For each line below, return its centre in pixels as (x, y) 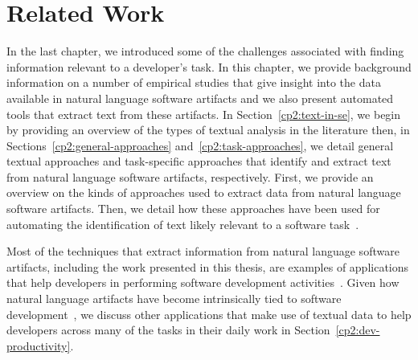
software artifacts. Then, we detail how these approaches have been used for (193, 209)
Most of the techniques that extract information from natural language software (203, 251)
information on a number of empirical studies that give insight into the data (194, 82)
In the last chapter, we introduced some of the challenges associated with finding (205, 51)
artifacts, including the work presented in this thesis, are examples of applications (208, 266)
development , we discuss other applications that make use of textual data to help (209, 314)
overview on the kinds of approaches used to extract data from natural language (204, 192)
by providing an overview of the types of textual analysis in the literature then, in (208, 130)
